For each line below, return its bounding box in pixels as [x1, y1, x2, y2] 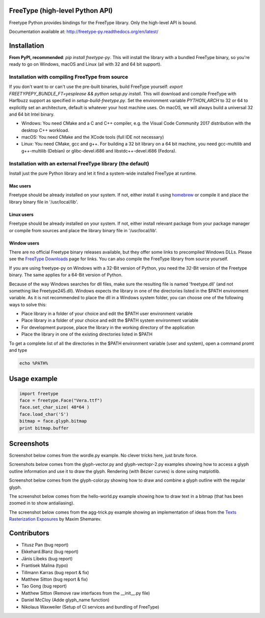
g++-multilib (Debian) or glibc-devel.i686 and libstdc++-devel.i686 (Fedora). [21, 148, 177, 154]
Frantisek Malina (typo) [21, 562, 68, 568]
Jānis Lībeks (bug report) [21, 556, 73, 561]
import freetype [19, 391, 59, 396]
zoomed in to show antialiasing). [9, 500, 75, 506]
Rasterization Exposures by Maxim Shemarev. [9, 516, 102, 522]
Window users [9, 240, 39, 246]
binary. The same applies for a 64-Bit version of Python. [9, 272, 123, 278]
